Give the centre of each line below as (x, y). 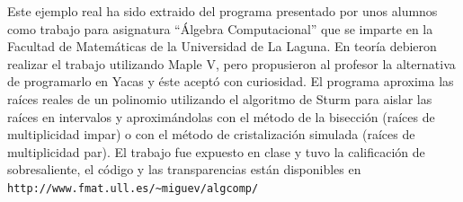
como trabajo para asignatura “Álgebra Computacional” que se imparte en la (220, 28)
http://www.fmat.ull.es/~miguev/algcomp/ (133, 188)
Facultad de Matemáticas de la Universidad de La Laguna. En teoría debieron (222, 46)
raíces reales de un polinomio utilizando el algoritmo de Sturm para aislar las (220, 98)
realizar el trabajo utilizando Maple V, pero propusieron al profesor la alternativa (231, 63)
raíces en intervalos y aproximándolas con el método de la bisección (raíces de (221, 116)
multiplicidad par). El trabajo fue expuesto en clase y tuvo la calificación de (216, 151)
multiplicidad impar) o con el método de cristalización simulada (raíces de (211, 134)
